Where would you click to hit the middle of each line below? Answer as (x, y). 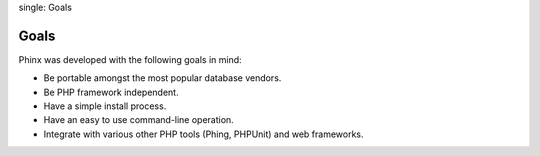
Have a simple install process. (105, 106)
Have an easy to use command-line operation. (138, 120)
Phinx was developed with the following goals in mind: (130, 59)
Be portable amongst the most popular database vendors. (162, 78)
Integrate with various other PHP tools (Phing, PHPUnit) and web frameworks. (203, 134)
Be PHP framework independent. (111, 92)
